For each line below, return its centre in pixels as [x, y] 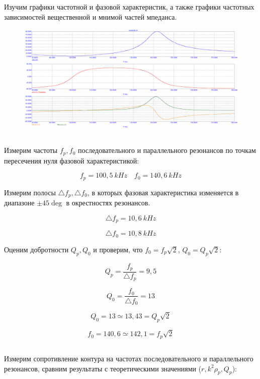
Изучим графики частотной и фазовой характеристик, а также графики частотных [129, 7]
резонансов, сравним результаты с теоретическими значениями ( [103, 368]
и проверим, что [118, 249]
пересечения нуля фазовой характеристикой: [72, 160]
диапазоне [19, 203]
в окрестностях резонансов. [108, 203]
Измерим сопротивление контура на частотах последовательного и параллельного [129, 358]
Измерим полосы [30, 192]
